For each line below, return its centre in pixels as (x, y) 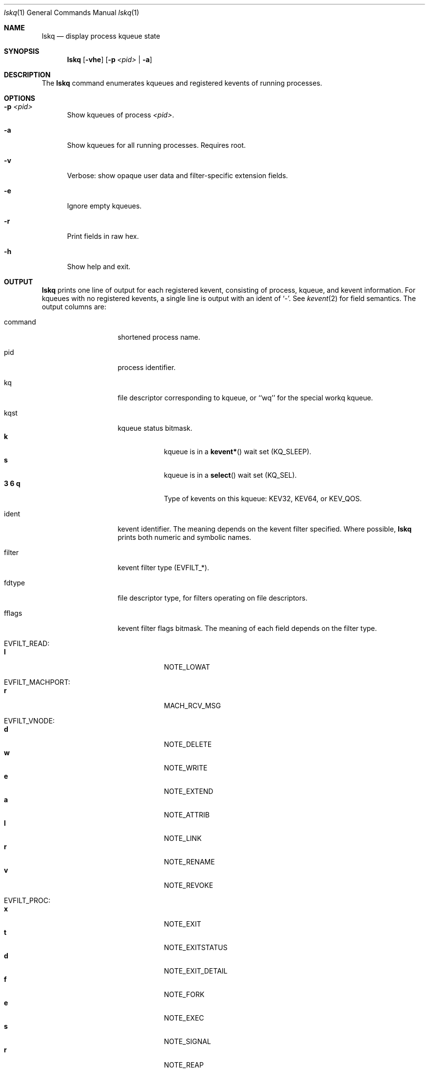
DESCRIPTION (27, 75)
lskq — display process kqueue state (101, 36)
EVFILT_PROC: (27, 900)
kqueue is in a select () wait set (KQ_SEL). (230, 475)
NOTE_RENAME (189, 862)
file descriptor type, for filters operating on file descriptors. (213, 598)
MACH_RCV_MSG (192, 706)
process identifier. (147, 367)
